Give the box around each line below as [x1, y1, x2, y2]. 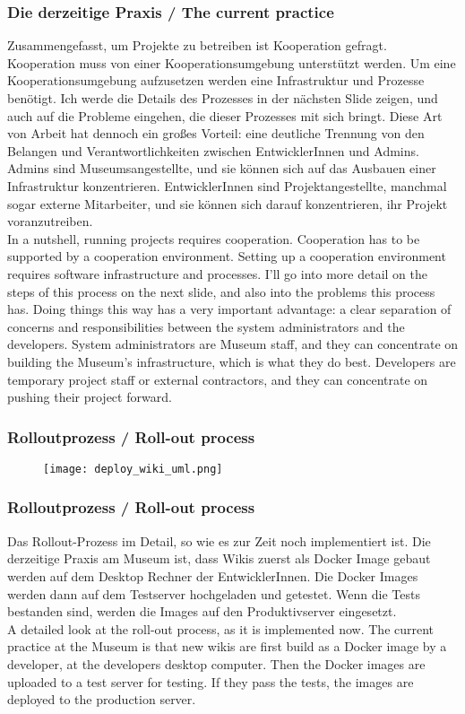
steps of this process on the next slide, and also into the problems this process [7, 282, 435, 300]
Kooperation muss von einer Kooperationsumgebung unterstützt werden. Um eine [7, 53, 456, 72]
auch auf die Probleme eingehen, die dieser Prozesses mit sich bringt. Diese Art [7, 106, 443, 125]
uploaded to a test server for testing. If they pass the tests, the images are [7, 672, 414, 691]
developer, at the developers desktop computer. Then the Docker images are [7, 654, 426, 673]
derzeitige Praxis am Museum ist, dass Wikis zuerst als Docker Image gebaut [7, 549, 431, 568]
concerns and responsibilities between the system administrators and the [7, 317, 405, 335]
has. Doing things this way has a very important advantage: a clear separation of [7, 300, 452, 318]
